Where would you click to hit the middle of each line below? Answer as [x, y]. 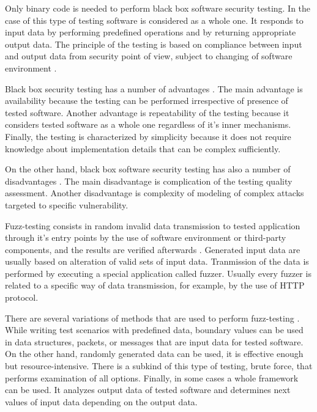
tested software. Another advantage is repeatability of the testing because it [147, 112]
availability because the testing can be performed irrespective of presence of [147, 101]
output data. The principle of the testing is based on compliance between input [154, 44]
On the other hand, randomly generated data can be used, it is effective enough [154, 354]
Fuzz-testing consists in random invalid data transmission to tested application [153, 225]
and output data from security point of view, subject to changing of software [149, 56]
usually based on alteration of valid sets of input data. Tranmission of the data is [157, 261]
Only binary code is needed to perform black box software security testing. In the [158, 8]
